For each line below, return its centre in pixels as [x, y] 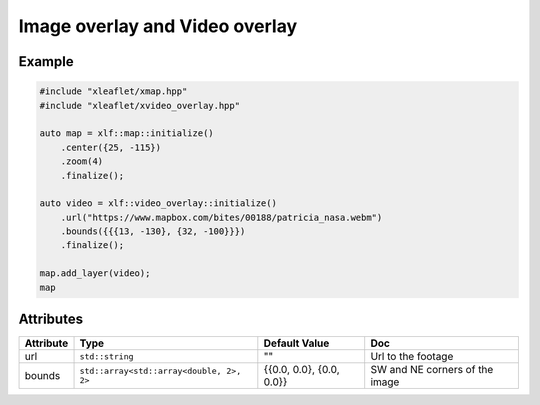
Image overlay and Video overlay [158, 26]
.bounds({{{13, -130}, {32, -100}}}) [153, 231]
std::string [106, 356]
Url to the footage [412, 357]
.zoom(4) [82, 161]
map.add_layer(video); [95, 273]
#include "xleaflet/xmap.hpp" [113, 91]
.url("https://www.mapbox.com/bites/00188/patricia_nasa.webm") [221, 217]
